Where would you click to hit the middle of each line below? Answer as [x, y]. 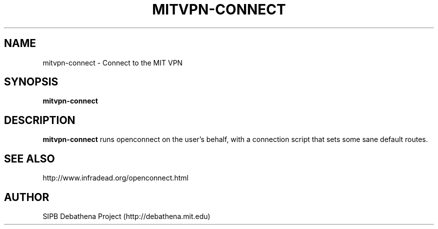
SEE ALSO [29, 158]
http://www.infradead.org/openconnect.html [115, 178]
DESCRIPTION [40, 120]
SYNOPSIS [31, 82]
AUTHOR [27, 197]
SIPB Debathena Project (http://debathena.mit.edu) [126, 216]
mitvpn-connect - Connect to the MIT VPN [113, 62]
